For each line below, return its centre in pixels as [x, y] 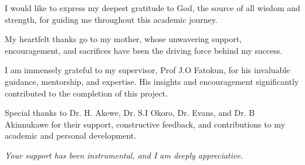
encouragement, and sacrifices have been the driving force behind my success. [144, 50]
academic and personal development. [71, 135]
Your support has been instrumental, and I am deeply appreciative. [124, 155]
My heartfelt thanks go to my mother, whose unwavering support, [123, 39]
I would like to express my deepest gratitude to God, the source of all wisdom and [152, 8]
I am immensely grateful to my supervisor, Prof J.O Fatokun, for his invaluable [148, 70]
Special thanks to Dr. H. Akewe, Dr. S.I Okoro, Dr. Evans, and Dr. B [130, 113]
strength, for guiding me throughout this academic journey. [111, 19]
